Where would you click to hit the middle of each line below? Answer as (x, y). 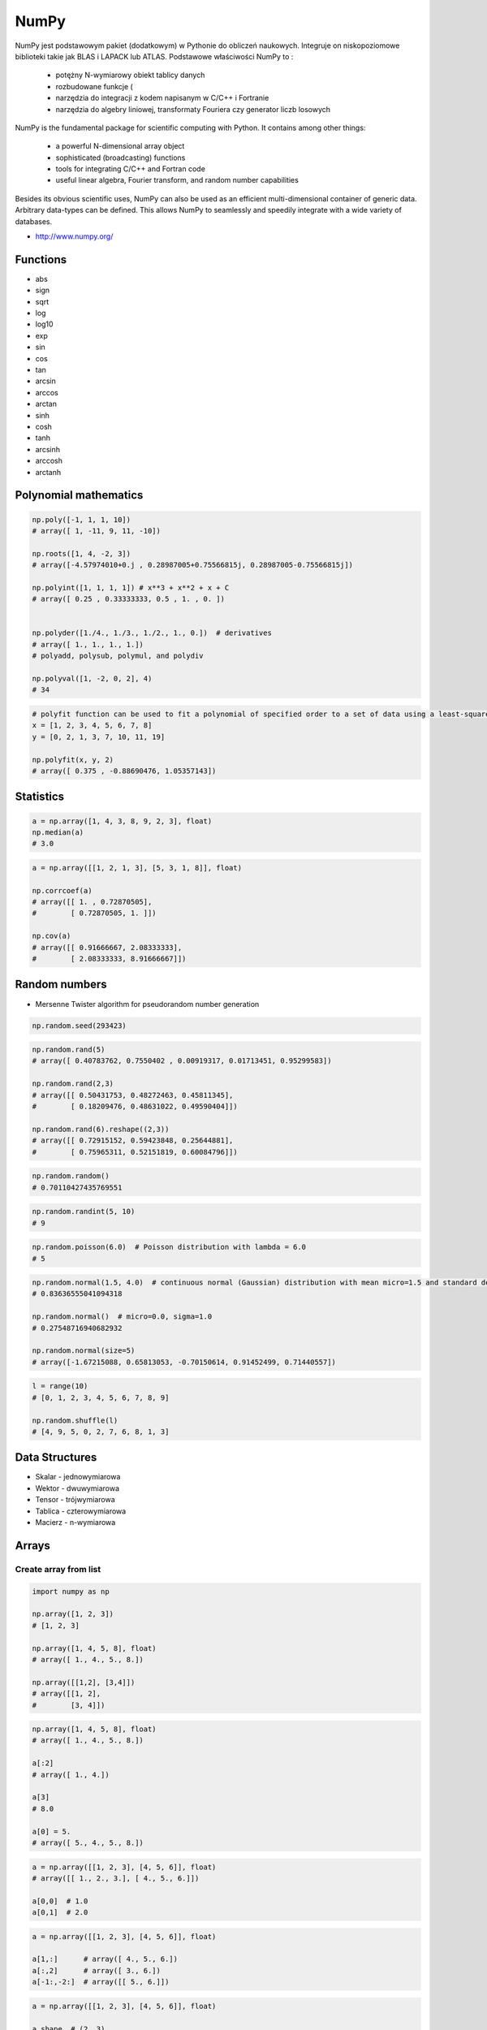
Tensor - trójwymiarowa (75, 1500)
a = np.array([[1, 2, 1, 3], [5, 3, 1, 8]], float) (137, 868)
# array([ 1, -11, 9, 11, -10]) (97, 531)
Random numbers (61, 985)
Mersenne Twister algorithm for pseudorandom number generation (147, 1004)
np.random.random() (71, 1176)
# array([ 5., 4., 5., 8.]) (88, 1842)
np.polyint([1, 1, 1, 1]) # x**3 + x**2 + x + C (131, 587)
